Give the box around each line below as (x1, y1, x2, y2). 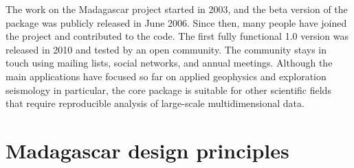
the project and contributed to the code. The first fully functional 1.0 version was (5, 29, 349, 43)
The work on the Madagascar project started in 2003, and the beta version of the (5, 2, 348, 16)
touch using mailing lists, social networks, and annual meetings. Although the (5, 56, 333, 70)
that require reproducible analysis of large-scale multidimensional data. (5, 96, 305, 110)
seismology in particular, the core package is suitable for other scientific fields (5, 82, 331, 97)
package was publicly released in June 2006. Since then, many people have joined (5, 15, 347, 29)
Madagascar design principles (5, 136, 289, 164)
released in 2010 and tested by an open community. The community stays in (5, 42, 327, 56)
